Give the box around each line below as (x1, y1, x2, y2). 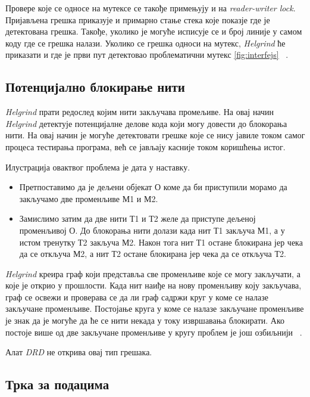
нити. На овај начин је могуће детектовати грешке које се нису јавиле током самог (5, 129, 305, 141)
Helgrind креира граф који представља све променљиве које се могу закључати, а (5, 267, 300, 280)
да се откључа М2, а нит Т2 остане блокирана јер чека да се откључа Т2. (19, 247, 286, 260)
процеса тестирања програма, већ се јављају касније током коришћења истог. (5, 140, 286, 153)
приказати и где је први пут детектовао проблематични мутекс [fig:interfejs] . (5, 48, 289, 61)
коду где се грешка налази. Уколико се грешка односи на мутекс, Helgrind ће (5, 36, 286, 49)
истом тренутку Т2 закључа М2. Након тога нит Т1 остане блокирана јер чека (19, 235, 303, 248)
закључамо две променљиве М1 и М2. (19, 192, 158, 204)
